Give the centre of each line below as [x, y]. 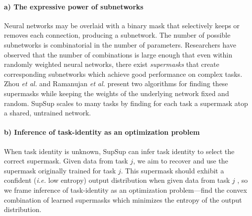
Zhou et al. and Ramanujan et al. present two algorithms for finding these [116, 83]
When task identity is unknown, [52, 151]
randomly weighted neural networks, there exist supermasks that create [112, 64]
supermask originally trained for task [60, 170]
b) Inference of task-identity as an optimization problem [102, 132]
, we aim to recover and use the [181, 161]
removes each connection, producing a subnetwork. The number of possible [117, 35]
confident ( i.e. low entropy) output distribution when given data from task [117, 180]
